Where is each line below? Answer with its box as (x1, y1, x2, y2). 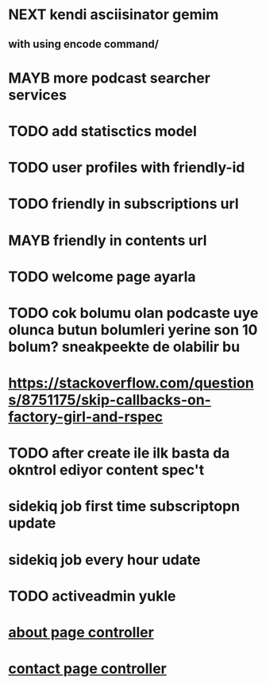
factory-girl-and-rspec (8, 408, 164, 426)
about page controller (8, 624, 155, 641)
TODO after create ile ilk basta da (8, 444, 230, 462)
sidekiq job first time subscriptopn (8, 497, 241, 516)
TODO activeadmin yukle (8, 586, 176, 605)
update (8, 514, 56, 532)
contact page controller (8, 660, 167, 678)
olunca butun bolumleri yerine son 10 (8, 320, 258, 339)
